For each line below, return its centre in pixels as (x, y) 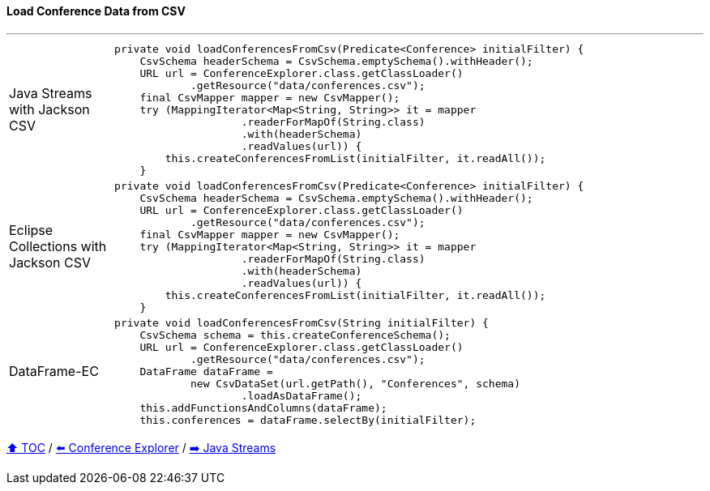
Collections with (58, 247)
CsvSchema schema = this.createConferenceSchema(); (295, 335)
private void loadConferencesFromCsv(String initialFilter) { (302, 322)
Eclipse (31, 231)
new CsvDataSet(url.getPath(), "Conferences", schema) (355, 383)
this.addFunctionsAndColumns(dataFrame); (263, 408)
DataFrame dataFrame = (206, 371)
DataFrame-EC (54, 371)
